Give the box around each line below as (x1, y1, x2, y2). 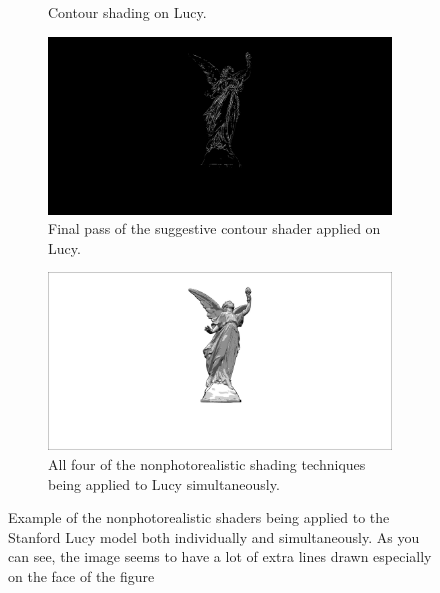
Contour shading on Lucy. (48, 2, 207, 22)
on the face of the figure (8, 566, 155, 587)
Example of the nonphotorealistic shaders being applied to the (8, 507, 390, 528)
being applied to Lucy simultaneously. (48, 473, 280, 494)
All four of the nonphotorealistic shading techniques (48, 454, 366, 475)
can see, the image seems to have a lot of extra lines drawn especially (8, 546, 432, 567)
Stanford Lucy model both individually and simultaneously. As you (8, 526, 420, 547)
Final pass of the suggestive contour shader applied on (48, 218, 381, 239)
